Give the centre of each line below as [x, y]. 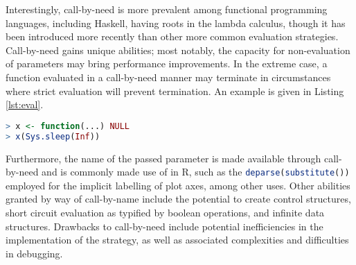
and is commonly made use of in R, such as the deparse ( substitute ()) [196, 172]
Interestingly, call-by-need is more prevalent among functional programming [167, 9]
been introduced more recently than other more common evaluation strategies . [172, 36]
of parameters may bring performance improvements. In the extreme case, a [167, 63]
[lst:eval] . [25, 104]
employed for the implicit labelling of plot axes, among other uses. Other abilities [178, 185]
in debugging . [34, 253]
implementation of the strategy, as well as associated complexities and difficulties [177, 240]
